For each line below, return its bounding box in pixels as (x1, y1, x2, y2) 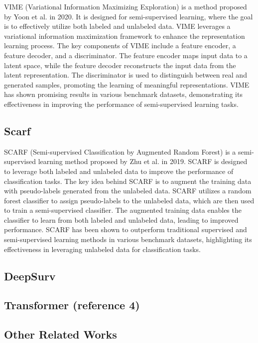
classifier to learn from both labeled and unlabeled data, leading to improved (4, 214, 239, 225)
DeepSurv (4, 268, 56, 283)
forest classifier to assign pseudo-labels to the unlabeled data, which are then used (4, 195, 255, 205)
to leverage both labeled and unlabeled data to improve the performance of (4, 166, 234, 176)
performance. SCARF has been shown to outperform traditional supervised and (4, 224, 247, 235)
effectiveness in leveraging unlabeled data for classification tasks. (4, 244, 201, 254)
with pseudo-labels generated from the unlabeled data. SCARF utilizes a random (4, 185, 252, 196)
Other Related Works (4, 327, 117, 342)
